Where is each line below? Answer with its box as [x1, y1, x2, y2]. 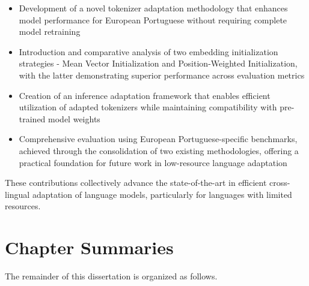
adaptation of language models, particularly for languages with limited [32, 188, 292, 200]
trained [19, 112, 46, 125]
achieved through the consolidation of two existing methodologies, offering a [19, 144, 299, 156]
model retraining [19, 25, 81, 38]
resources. [5, 200, 41, 212]
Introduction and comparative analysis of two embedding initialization [19, 45, 278, 58]
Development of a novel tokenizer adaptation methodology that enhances [19, 2, 288, 14]
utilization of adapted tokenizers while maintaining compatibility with [19, 101, 277, 113]
